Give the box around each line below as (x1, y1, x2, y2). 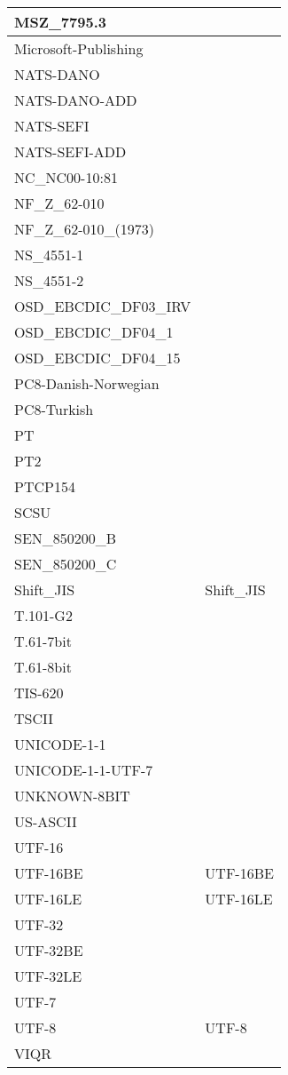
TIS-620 (14, 682, 64, 703)
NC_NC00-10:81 (14, 167, 118, 187)
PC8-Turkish (14, 399, 94, 419)
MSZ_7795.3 (14, 12, 106, 32)
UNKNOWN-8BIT (14, 785, 130, 806)
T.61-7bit (14, 631, 72, 651)
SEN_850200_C (14, 553, 117, 574)
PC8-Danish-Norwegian (14, 373, 160, 394)
